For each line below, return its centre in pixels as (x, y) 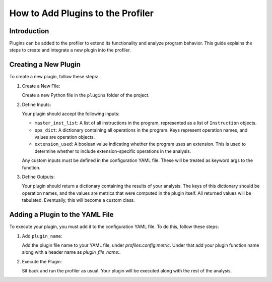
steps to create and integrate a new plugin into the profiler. (70, 50)
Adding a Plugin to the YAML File (61, 215)
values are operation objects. (65, 137)
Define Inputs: (37, 104)
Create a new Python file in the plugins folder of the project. (86, 95)
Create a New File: (41, 86)
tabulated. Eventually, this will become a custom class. (79, 200)
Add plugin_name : (42, 236)
